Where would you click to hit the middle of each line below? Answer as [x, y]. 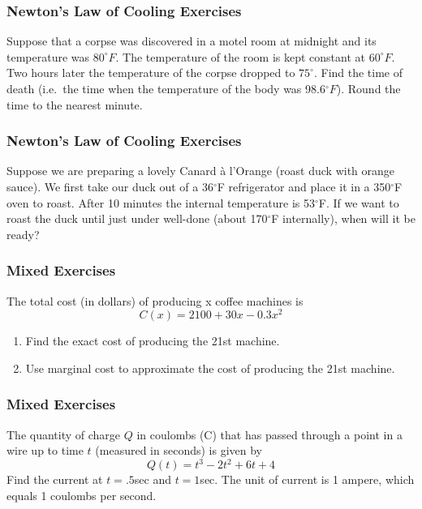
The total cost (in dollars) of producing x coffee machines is [155, 300]
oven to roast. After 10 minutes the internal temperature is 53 [161, 202]
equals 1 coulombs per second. [82, 495]
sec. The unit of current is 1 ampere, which [307, 479]
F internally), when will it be [343, 218]
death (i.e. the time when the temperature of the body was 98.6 [166, 88]
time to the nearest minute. [75, 104]
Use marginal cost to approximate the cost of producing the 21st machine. [210, 368]
